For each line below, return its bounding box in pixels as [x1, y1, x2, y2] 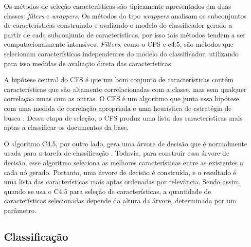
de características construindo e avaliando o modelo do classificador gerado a [4, 20, 233, 30]
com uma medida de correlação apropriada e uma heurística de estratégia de [4, 103, 232, 113]
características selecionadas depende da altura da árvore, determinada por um [4, 195, 236, 206]
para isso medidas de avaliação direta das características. [4, 58, 173, 68]
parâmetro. [4, 205, 36, 215]
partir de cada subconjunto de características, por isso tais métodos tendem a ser [4, 29, 246, 39]
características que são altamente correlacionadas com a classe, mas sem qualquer [4, 84, 247, 94]
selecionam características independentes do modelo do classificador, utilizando [4, 48, 239, 58]
